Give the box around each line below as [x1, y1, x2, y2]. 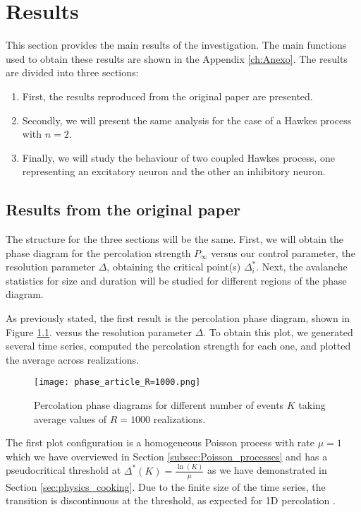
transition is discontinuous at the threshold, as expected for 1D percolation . [6, 493, 336, 508]
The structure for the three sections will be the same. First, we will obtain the [6, 232, 344, 246]
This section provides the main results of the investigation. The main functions [6, 37, 347, 52]
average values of [34, 411, 107, 426]
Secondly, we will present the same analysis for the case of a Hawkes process [22, 112, 352, 127]
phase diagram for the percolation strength [6, 245, 191, 260]
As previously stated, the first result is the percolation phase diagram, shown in [6, 311, 350, 326]
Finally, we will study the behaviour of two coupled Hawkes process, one [22, 150, 335, 165]
